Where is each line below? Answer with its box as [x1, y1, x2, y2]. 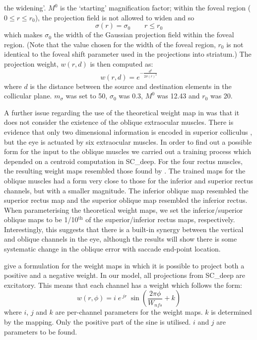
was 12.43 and [157, 90, 200, 101]
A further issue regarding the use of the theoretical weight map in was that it [4, 107, 240, 117]
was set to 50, [65, 90, 108, 101]
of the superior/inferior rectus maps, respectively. [85, 214, 235, 225]
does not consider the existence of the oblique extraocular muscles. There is [4, 117, 234, 127]
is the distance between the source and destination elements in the [30, 81, 232, 91]
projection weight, [4, 58, 59, 69]
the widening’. [4, 2, 46, 12]
